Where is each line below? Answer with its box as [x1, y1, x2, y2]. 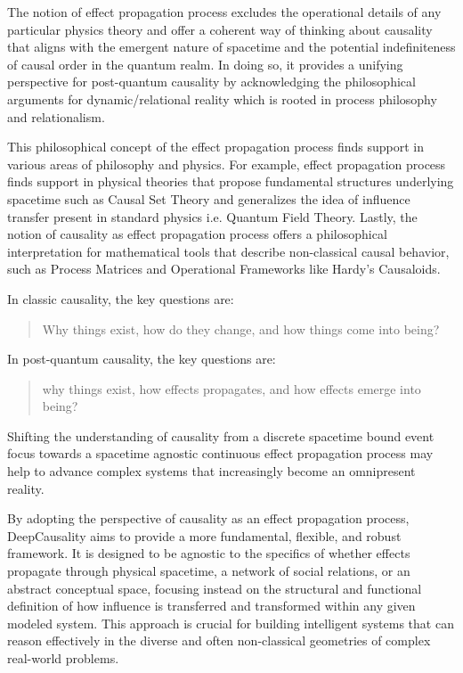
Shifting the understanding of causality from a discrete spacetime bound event [7, 426, 435, 445]
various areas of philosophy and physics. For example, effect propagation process [7, 154, 446, 173]
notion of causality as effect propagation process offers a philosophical [7, 225, 387, 243]
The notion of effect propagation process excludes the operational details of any [7, 3, 442, 21]
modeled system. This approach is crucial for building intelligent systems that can [7, 613, 454, 632]
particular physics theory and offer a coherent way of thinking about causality [7, 20, 433, 38]
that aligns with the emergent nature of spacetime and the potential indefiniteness [7, 37, 456, 56]
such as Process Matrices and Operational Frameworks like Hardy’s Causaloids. [7, 259, 441, 278]
